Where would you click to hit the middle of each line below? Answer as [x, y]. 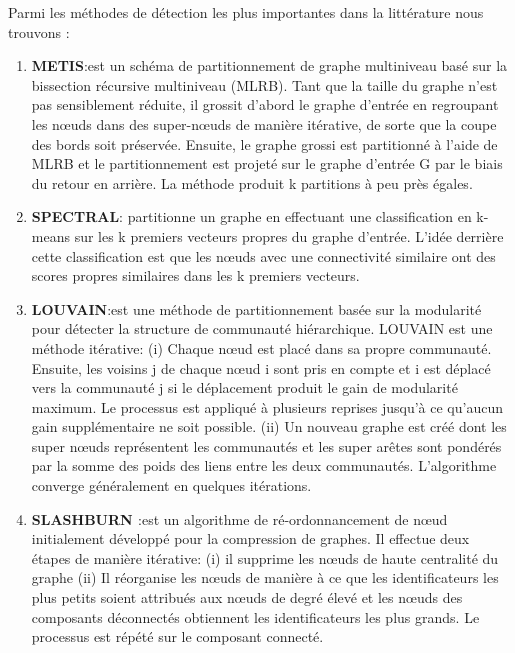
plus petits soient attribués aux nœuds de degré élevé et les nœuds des [247, 597]
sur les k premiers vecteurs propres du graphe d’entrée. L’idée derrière [289, 235]
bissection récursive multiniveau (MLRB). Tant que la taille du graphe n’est [264, 84]
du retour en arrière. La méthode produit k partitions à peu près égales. [252, 182]
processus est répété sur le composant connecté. [177, 636]
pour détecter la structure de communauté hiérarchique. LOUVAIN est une [262, 328]
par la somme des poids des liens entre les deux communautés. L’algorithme [264, 465]
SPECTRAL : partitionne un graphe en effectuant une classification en [251, 216]
